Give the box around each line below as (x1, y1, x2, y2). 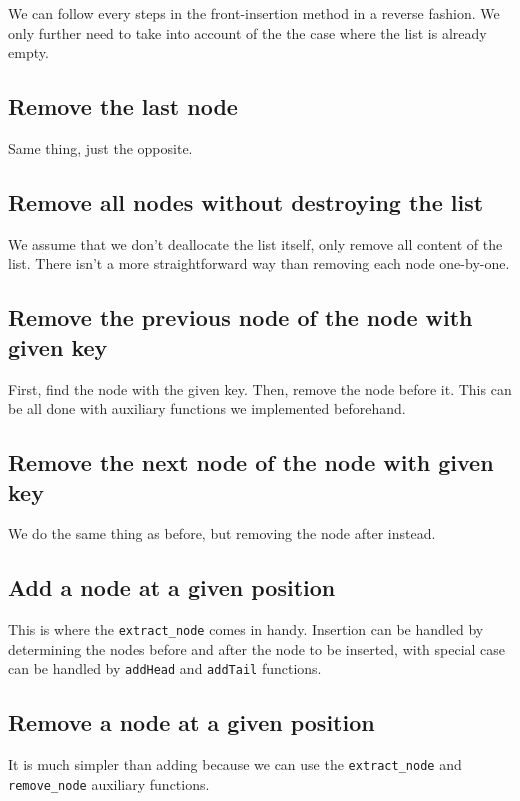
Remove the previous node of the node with (8, 302, 473, 333)
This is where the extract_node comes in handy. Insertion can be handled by (8, 619, 484, 640)
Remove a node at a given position (8, 707, 375, 738)
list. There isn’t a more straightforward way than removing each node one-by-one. (8, 253, 510, 274)
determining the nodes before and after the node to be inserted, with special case (8, 638, 506, 659)
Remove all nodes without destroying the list (8, 186, 484, 217)
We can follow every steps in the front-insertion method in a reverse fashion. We (8, 3, 500, 23)
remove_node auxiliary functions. (8, 773, 210, 794)
